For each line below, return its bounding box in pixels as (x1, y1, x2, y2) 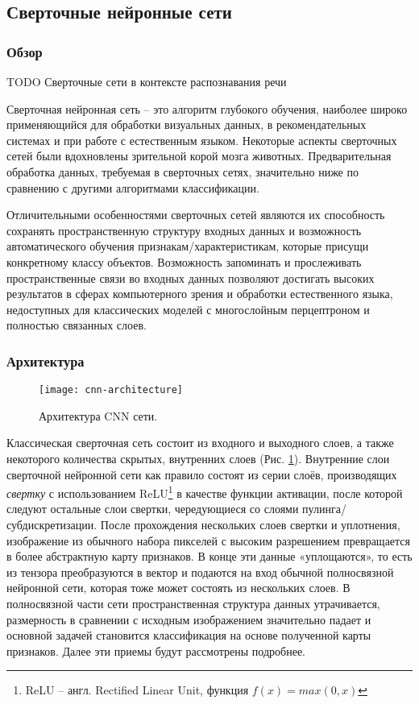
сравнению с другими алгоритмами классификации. (6, 179, 259, 196)
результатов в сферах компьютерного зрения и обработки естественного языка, (6, 285, 393, 302)
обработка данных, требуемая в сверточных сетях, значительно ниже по (6, 163, 359, 180)
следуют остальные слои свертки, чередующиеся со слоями (6, 500, 299, 517)
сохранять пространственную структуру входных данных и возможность (6, 222, 362, 238)
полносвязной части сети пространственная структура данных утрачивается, (6, 594, 380, 611)
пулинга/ (302, 500, 346, 517)
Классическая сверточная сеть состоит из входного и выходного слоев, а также (6, 434, 394, 451)
